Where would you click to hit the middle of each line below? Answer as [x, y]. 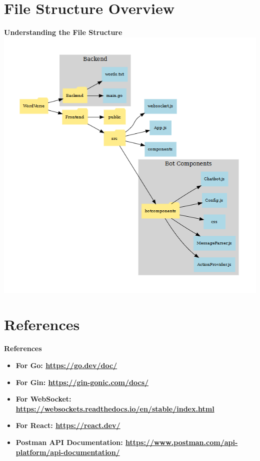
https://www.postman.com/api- [182, 442]
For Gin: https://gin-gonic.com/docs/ [82, 382]
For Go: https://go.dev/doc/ [66, 365]
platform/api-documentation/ [68, 452]
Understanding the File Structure [63, 32]
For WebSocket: [43, 399]
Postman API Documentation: [69, 442]
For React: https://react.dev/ [68, 425]
